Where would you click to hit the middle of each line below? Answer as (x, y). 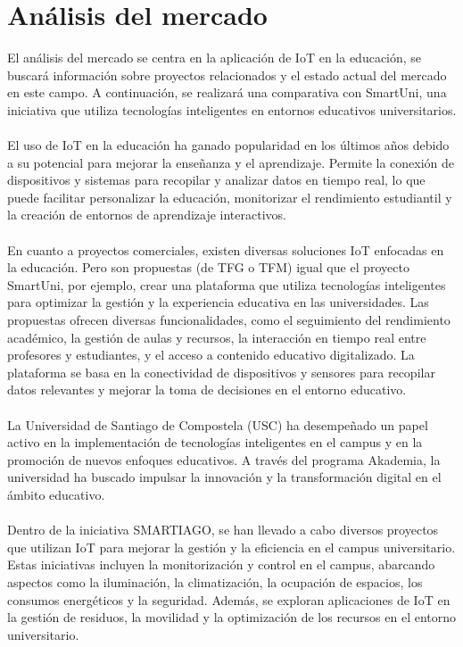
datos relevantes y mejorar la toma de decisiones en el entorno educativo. (207, 390)
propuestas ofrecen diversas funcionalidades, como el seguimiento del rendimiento (229, 320)
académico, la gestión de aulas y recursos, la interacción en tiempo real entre (217, 337)
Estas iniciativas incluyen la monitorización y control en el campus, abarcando (221, 564)
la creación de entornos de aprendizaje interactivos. (147, 215)
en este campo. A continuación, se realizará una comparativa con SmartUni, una (227, 92)
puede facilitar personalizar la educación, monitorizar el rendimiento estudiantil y (230, 197)
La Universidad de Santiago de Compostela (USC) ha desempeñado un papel (218, 424)
